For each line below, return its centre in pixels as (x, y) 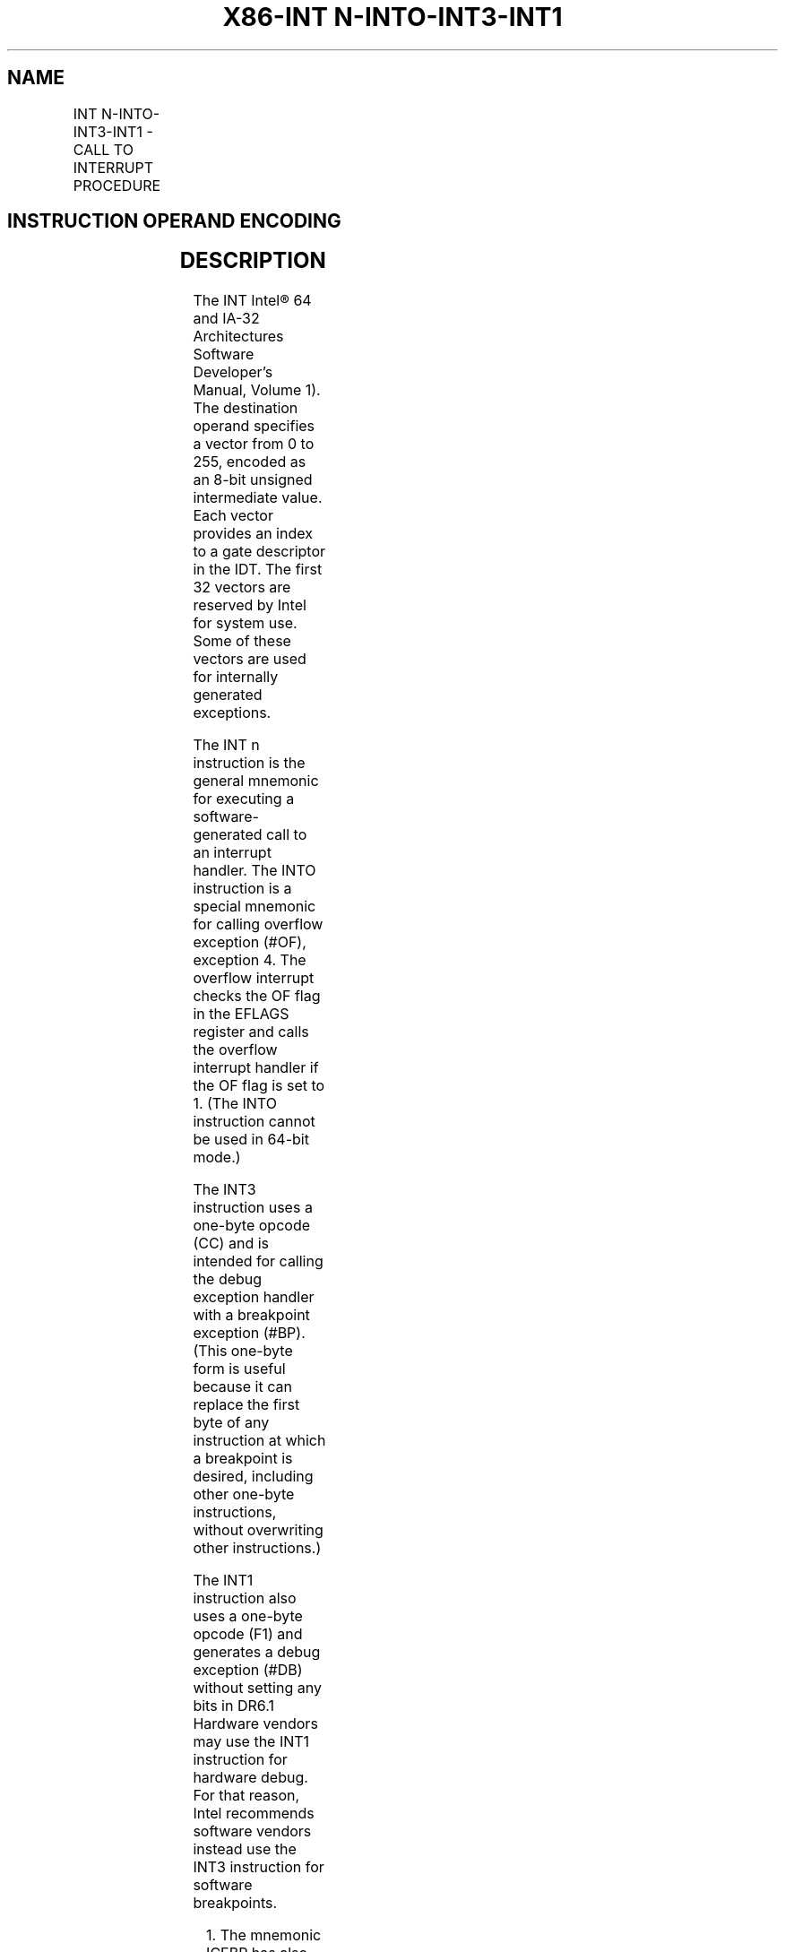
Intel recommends (254, 1814)
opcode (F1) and (248, 1634)
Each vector (233, 516)
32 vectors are (242, 587)
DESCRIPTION (253, 261)
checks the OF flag (257, 996)
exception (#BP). (249, 1333)
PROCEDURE (117, 185)
